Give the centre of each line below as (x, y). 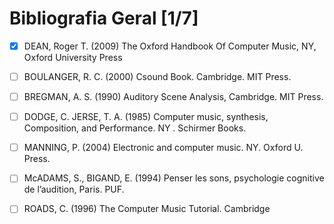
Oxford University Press (73, 57)
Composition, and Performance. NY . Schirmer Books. (135, 128)
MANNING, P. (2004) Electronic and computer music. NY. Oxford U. (163, 148)
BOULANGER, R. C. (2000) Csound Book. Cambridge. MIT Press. (157, 76)
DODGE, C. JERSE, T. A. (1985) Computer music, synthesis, (146, 117)
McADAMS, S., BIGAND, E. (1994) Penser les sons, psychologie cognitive (174, 178)
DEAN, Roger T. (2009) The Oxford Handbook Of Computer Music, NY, (170, 46)
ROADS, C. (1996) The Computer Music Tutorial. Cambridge (147, 209)
